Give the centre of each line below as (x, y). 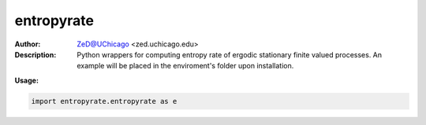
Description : (35, 54)
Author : (28, 44)
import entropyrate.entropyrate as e (104, 101)
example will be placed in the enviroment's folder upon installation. (185, 66)
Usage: (27, 80)
